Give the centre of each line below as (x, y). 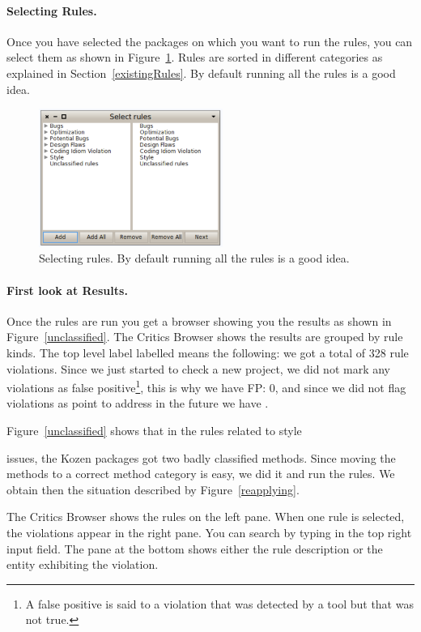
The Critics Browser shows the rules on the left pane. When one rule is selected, (206, 517)
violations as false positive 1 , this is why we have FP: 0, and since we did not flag (206, 386)
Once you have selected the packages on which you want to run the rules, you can (210, 41)
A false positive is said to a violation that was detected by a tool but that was (219, 603)
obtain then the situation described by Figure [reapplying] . (153, 489)
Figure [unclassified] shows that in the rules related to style (154, 431)
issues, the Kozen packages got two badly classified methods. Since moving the (201, 457)
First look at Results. (67, 290)
